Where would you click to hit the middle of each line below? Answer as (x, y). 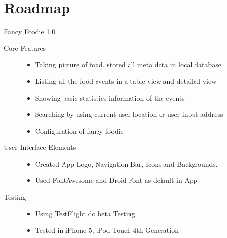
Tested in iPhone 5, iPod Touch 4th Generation (107, 230)
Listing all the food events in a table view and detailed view (126, 81)
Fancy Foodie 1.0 (30, 31)
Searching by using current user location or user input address (129, 114)
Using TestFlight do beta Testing (85, 213)
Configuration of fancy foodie (79, 130)
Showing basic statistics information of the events (110, 97)
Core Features (25, 48)
